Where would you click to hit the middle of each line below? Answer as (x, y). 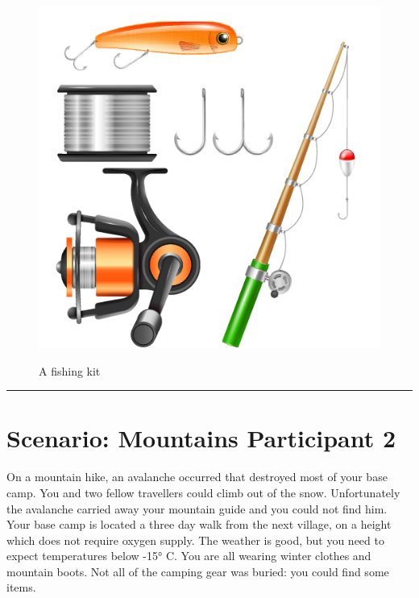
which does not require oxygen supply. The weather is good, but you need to (195, 540)
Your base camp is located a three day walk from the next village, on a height (199, 524)
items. (21, 587)
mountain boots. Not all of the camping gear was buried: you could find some (198, 571)
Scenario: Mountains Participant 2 (201, 438)
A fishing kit (70, 370)
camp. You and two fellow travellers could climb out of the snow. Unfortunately (203, 492)
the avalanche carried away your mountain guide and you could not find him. (197, 508)
